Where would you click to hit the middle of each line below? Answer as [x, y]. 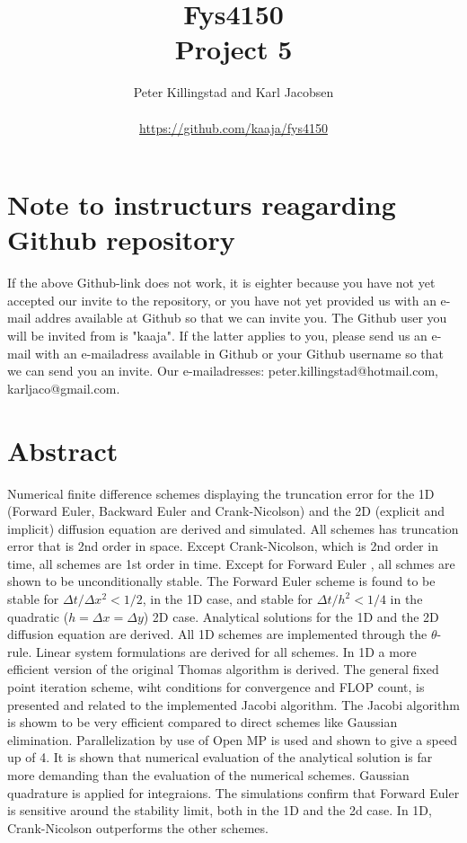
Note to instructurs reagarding [202, 204]
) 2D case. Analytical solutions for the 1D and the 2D [291, 616]
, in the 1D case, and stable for [228, 599]
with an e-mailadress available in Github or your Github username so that [240, 353]
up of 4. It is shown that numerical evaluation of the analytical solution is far [220, 757]
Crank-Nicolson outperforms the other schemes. [138, 827]
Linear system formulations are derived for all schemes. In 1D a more [226, 651]
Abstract [63, 450]
